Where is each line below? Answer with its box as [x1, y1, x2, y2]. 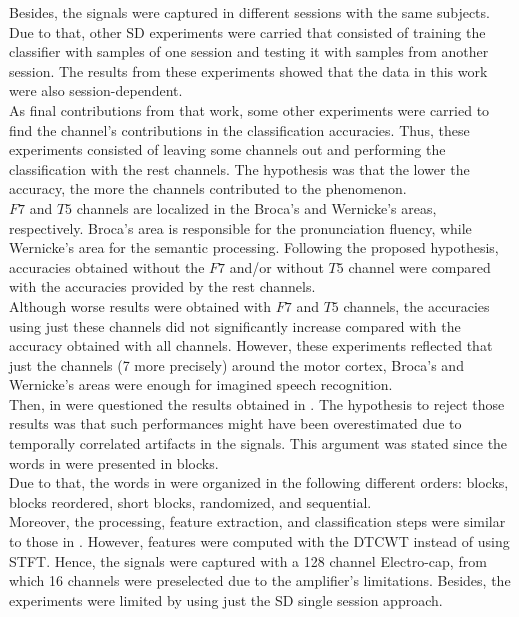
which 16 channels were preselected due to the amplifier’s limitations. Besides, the [9, 570, 511, 591]
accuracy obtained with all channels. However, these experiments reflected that [9, 335, 493, 356]
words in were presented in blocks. [9, 452, 219, 473]
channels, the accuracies [343, 295, 490, 316]
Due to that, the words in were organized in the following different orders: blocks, [9, 472, 509, 493]
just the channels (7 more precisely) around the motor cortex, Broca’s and [9, 354, 464, 375]
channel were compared [348, 256, 491, 277]
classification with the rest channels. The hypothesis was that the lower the [9, 158, 470, 179]
